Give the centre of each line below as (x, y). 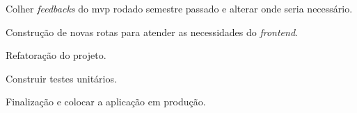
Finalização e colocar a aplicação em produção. (106, 102)
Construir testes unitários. (61, 78)
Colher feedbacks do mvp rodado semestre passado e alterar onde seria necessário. (179, 8)
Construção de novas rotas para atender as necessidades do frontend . (152, 32)
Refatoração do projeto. (56, 55)
